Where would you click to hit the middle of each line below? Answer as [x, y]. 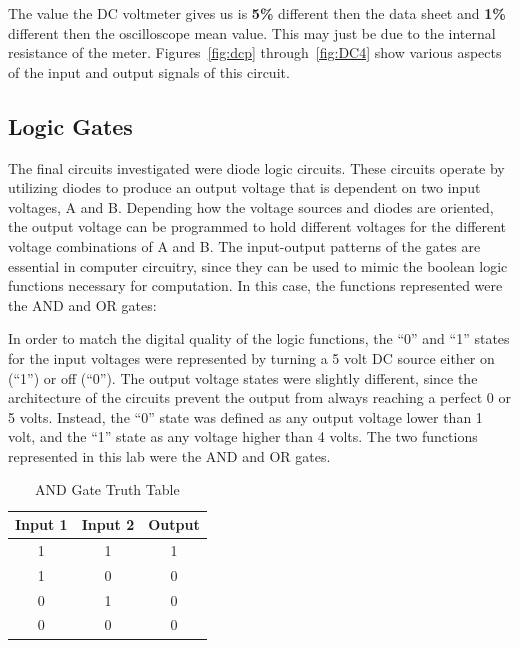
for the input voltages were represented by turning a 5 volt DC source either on [251, 357]
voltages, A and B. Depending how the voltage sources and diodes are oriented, [251, 206]
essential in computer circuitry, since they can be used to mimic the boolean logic [258, 265]
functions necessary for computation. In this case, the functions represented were [255, 285]
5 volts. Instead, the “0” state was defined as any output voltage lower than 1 [245, 416]
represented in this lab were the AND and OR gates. [169, 455]
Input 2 [108, 524]
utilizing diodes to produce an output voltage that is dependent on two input [244, 187]
